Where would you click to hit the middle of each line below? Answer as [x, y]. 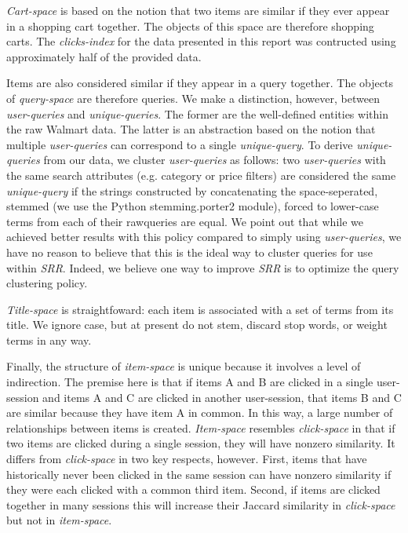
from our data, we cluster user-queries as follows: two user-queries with [215, 160]
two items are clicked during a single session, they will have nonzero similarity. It [201, 443]
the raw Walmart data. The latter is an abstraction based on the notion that [191, 129]
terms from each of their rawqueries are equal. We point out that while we [185, 221]
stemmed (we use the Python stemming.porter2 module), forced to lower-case [193, 206]
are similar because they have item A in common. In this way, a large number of [200, 413]
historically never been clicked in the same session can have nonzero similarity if [199, 474]
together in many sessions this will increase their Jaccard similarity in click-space [201, 504]
